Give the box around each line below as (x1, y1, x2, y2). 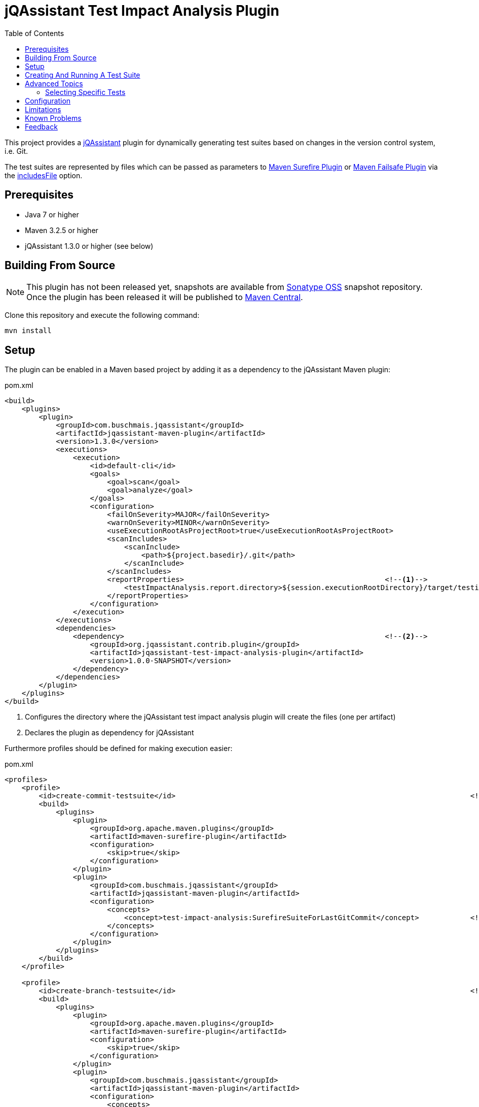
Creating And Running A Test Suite (25, 70, 140, 79)
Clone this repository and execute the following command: (5, 311, 200, 320)
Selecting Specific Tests (45, 87, 126, 96)
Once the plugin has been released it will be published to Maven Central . (26, 292, 303, 303)
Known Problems (25, 113, 82, 122)
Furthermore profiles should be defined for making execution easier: (5, 744, 233, 753)
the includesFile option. (5, 171, 83, 180)
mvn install (5, 327, 52, 335)
